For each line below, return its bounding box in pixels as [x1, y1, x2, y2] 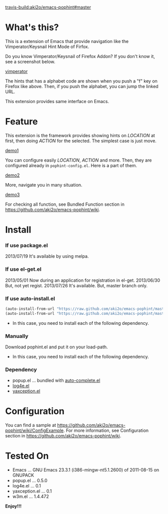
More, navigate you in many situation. [5, 182, 82, 188]
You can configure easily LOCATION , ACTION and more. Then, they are [5, 157, 152, 163]
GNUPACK [12, 472, 34, 478]
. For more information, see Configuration [63, 427, 149, 433]
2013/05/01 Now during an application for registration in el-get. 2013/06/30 [5, 277, 160, 283]
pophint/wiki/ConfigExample [5, 427, 64, 433]
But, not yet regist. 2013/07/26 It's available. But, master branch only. [5, 282, 148, 288]
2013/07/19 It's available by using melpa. [5, 253, 89, 259]
